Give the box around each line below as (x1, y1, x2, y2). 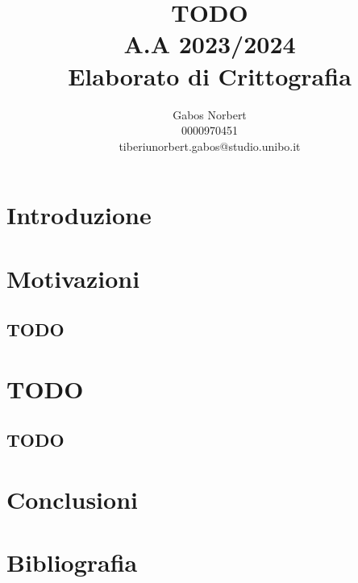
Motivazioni (6, 261, 140, 294)
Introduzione (6, 198, 152, 231)
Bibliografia (6, 546, 138, 579)
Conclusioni (6, 482, 138, 515)
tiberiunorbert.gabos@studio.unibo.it (119, 137, 301, 154)
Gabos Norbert (173, 106, 247, 123)
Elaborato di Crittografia (68, 59, 352, 92)
